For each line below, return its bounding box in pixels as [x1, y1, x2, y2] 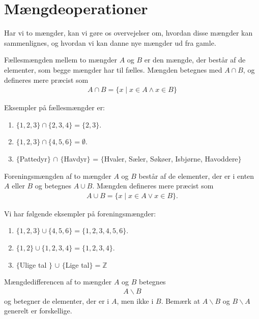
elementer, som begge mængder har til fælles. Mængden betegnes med [4, 64, 222, 75]
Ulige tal [19, 259, 47, 270]
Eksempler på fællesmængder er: [4, 102, 105, 113]
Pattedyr [19, 153, 47, 164]
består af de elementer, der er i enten [138, 170, 254, 181]
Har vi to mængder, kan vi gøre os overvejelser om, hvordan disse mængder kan [4, 27, 253, 38]
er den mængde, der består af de [144, 54, 246, 65]
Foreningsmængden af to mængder [4, 170, 111, 181]
